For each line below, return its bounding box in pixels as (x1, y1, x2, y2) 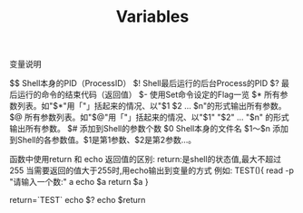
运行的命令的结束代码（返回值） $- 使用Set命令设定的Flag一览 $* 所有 (16, 89, 281, 101)
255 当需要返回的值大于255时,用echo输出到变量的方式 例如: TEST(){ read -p (9, 165, 295, 176)
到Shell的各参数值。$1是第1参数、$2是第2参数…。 (9, 134, 197, 146)
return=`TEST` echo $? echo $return (9, 195, 146, 206)
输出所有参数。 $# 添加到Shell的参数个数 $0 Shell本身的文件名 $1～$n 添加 (9, 123, 288, 134)
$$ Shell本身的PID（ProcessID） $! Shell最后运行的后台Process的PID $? (9, 78, 279, 89)
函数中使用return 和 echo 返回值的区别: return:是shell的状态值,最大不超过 (9, 154, 281, 165)
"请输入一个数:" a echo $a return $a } (9, 177, 149, 188)
